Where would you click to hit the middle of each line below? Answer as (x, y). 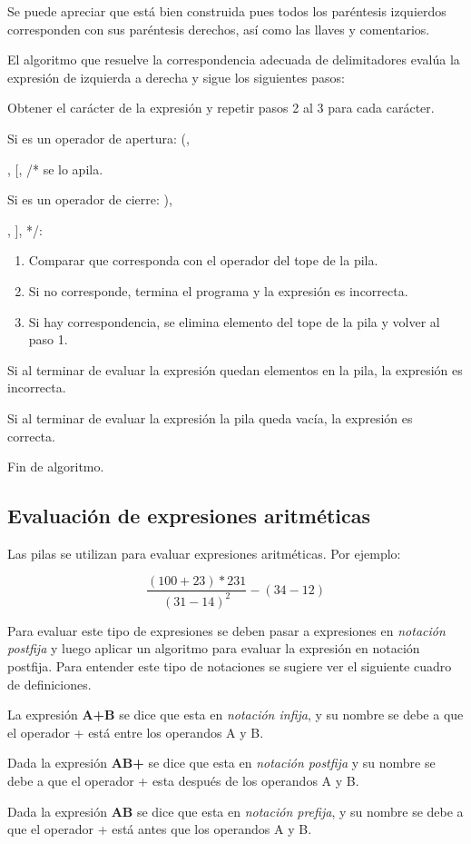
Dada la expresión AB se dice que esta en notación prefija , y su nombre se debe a (235, 811)
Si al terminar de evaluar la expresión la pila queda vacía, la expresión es (210, 417)
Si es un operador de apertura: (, (98, 138)
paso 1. (48, 339)
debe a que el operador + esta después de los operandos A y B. (183, 781)
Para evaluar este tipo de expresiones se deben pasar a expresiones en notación (226, 630)
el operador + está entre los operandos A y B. (136, 732)
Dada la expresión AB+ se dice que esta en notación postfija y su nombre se (221, 763)
